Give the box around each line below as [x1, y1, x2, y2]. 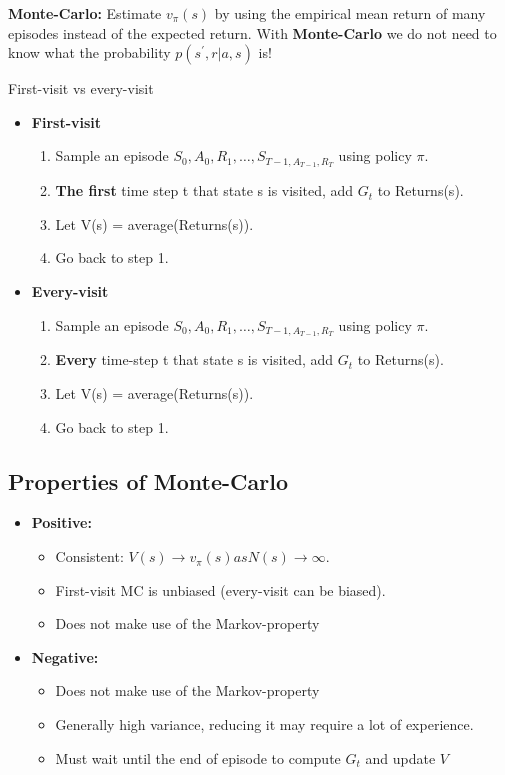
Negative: [31, 646, 99, 667]
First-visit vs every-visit [8, 78, 154, 99]
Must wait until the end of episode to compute [55, 747, 341, 768]
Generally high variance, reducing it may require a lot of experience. [55, 714, 474, 735]
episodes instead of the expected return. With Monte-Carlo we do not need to [8, 22, 497, 43]
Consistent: [55, 546, 124, 567]
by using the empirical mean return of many [214, 3, 486, 23]
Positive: [31, 512, 92, 533]
